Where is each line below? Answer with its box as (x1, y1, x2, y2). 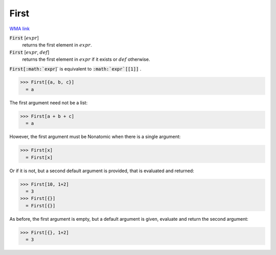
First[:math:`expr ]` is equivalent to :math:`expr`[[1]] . (9, 65, 142, 72)
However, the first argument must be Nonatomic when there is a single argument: (9, 133, 181, 140)
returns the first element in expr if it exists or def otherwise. (22, 56, 150, 62)
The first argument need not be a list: (9, 100, 88, 106)
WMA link (9, 26, 30, 32)
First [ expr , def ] (9, 49, 50, 55)
